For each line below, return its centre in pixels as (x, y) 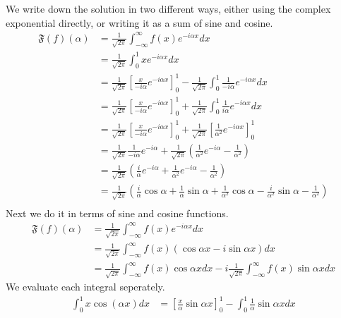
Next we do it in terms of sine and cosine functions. (117, 213)
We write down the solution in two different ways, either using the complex (168, 8)
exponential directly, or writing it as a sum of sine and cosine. (139, 22)
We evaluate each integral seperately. (85, 287)
